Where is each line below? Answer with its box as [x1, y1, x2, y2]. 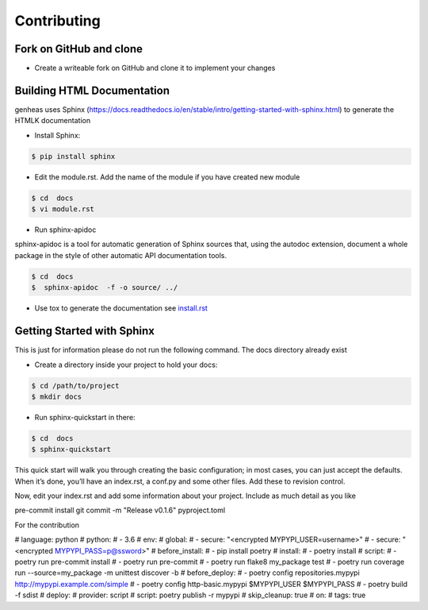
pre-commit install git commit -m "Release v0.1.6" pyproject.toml [14, 505, 226, 515]
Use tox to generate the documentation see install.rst [34, 303, 208, 313]
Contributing [14, 12, 101, 29]
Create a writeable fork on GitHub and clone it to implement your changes [34, 64, 276, 73]
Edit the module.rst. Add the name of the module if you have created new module [34, 172, 300, 182]
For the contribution [14, 520, 79, 530]
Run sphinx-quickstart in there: [34, 412, 136, 422]
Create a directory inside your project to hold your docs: [34, 360, 218, 369]
